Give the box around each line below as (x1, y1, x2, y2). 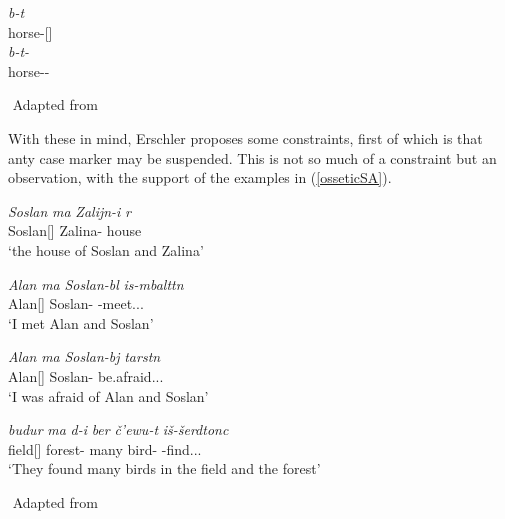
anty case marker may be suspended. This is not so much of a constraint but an (8, 147, 497, 168)
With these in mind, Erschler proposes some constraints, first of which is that (8, 127, 483, 148)
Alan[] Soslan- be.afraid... (8, 365, 164, 386)
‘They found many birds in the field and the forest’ (8, 458, 321, 479)
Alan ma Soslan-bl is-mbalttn (8, 273, 184, 294)
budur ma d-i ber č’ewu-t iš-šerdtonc (8, 419, 229, 440)
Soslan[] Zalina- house (8, 220, 142, 241)
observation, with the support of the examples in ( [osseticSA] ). (8, 167, 392, 188)
